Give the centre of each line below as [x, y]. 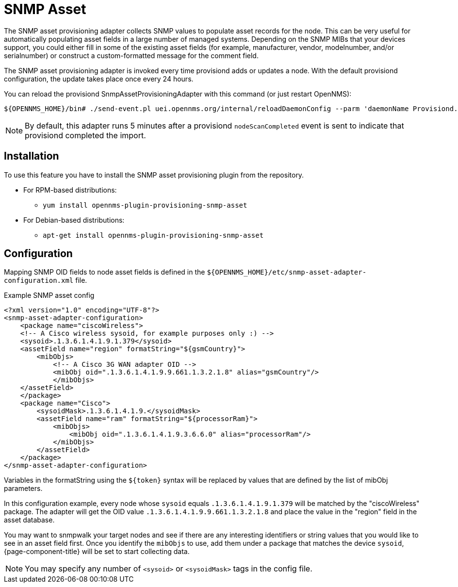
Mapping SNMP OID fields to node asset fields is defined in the [105, 272]
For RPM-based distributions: [70, 190]
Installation [32, 156]
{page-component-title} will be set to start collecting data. [97, 552]
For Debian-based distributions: [74, 220]
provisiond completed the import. [85, 135]
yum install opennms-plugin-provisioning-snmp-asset [145, 205]
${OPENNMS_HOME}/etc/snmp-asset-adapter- [287, 272]
